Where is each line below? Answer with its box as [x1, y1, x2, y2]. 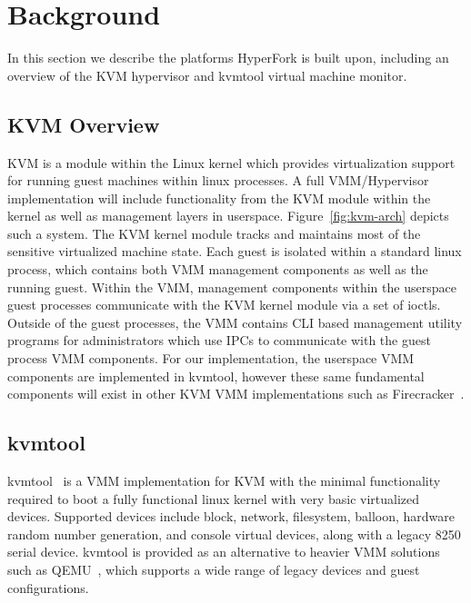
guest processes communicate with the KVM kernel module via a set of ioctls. [7, 295, 441, 314]
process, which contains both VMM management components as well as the [7, 260, 428, 279]
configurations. [7, 578, 89, 597]
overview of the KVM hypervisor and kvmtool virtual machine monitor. [7, 65, 407, 84]
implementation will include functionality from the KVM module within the [7, 188, 431, 207]
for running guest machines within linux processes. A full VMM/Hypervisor [7, 171, 429, 190]
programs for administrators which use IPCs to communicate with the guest [7, 331, 431, 350]
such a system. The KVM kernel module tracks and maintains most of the [7, 223, 421, 242]
